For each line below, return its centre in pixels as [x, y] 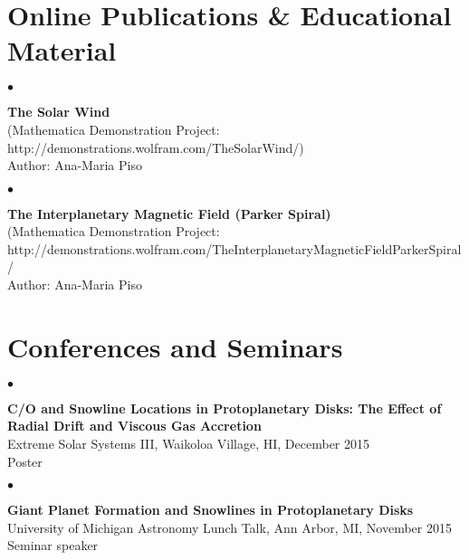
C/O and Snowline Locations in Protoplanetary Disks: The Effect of [225, 408]
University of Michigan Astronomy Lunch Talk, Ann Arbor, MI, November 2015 [230, 527]
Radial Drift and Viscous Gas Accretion [134, 426]
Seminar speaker [53, 545]
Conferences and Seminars [175, 346]
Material [62, 50]
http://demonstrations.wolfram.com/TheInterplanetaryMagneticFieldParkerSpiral [234, 248]
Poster [25, 461]
